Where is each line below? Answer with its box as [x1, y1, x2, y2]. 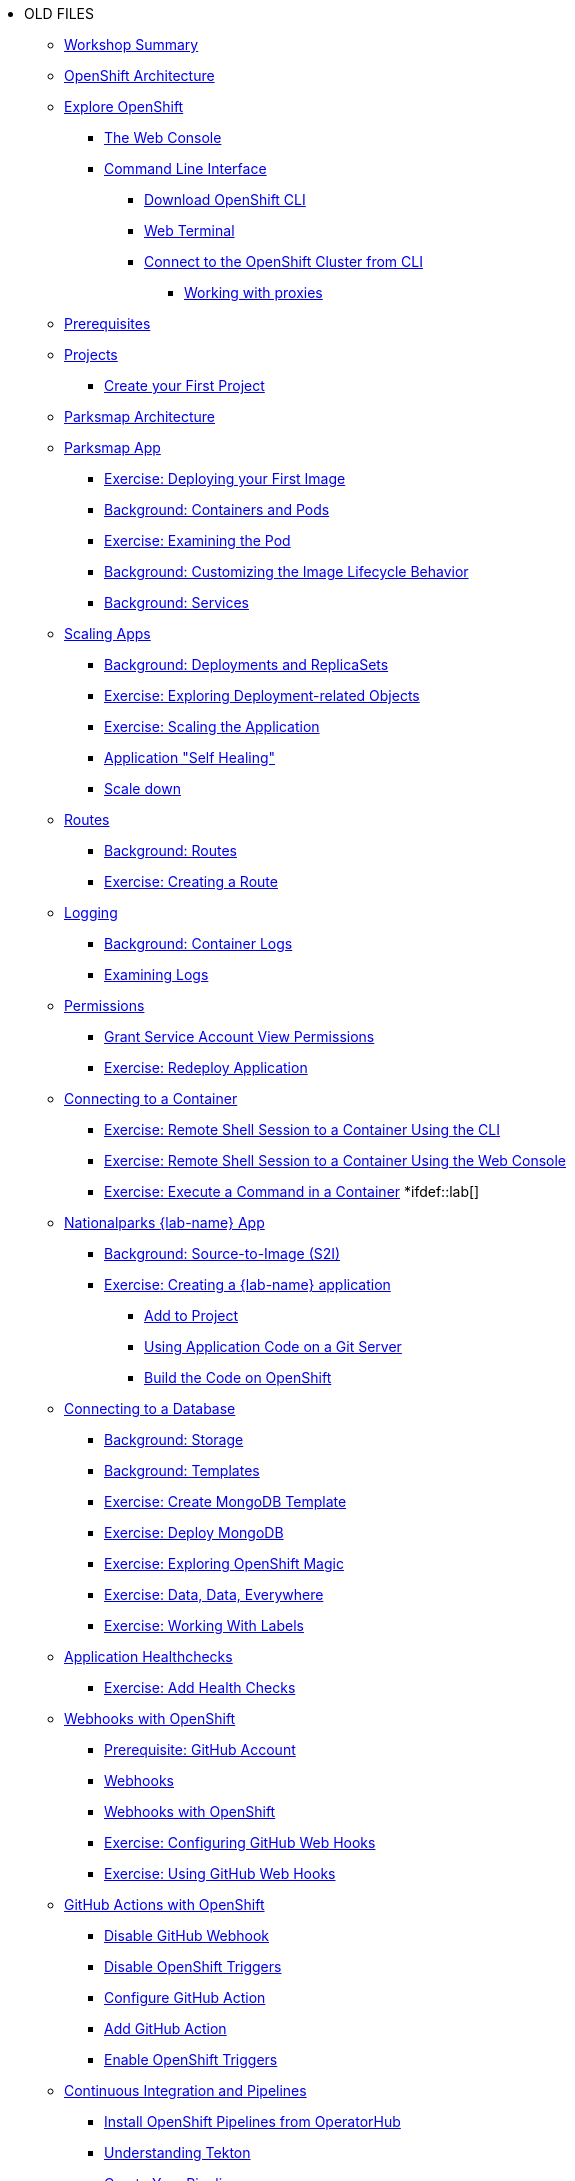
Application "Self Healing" [104, 749, 276, 766]
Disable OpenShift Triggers [104, 1958, 282, 1975]
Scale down [104, 780, 181, 797]
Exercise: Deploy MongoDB [104, 1524, 284, 1541]
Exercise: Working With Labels [104, 1617, 304, 1634]
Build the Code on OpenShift [144, 1369, 332, 1386]
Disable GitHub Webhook [104, 1927, 269, 1944]
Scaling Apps [64, 625, 151, 642]
